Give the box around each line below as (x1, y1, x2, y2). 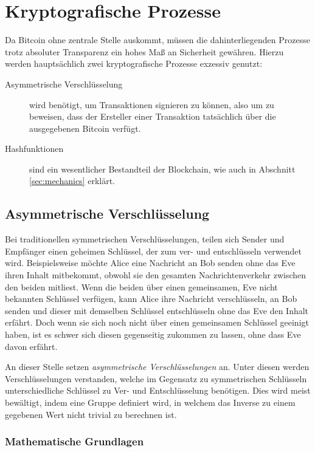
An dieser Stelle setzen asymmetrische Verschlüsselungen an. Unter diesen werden (5, 360, 310, 373)
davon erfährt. (5, 340, 58, 352)
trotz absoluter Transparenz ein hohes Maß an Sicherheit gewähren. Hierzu (5, 45, 284, 58)
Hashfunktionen (5, 142, 64, 155)
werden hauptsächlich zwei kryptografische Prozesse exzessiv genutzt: (5, 57, 263, 70)
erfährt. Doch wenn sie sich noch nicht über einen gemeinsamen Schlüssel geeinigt (5, 316, 309, 329)
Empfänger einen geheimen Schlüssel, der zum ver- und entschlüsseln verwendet (5, 244, 302, 257)
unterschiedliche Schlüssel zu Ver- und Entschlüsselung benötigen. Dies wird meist (5, 384, 311, 397)
